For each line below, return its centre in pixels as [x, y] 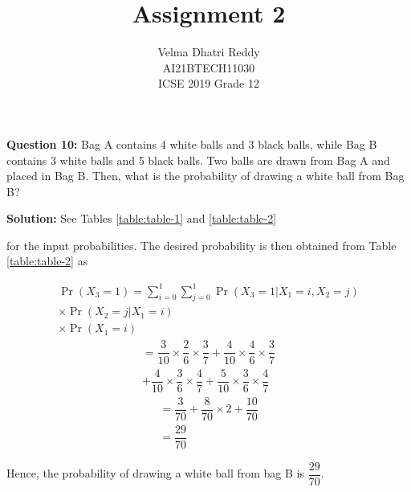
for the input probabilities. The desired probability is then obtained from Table [201, 245]
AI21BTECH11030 [209, 67]
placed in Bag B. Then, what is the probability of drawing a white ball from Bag [205, 176]
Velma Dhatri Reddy [209, 52]
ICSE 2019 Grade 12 [209, 83]
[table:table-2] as [47, 261]
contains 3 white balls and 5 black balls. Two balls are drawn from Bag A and [198, 160]
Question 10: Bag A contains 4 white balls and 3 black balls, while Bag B [192, 143]
